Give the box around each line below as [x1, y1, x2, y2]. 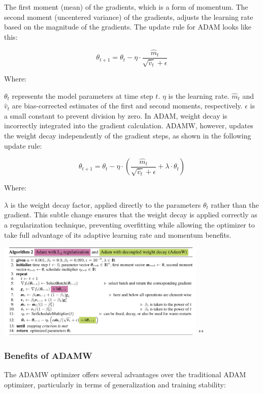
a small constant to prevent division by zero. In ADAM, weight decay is [4, 110, 227, 121]
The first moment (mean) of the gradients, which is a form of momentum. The [4, 2, 248, 12]
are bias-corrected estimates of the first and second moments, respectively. [12, 100, 243, 111]
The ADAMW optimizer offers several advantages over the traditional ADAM [4, 369, 246, 380]
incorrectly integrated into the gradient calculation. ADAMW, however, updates [4, 120, 253, 131]
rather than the [211, 199, 259, 210]
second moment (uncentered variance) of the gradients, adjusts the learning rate [4, 11, 253, 22]
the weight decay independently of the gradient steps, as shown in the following [4, 130, 251, 141]
